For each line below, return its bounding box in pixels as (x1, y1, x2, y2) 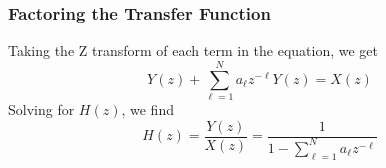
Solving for (8, 98, 75, 119)
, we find (121, 98, 174, 119)
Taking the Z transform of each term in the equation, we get (8, 40, 379, 61)
